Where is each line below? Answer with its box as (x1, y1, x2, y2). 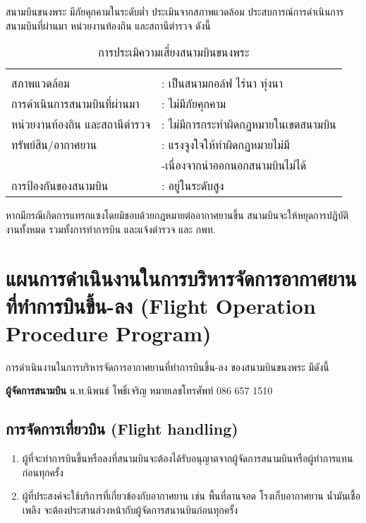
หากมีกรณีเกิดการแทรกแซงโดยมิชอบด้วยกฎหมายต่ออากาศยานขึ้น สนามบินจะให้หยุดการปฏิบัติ (6, 208, 349, 223)
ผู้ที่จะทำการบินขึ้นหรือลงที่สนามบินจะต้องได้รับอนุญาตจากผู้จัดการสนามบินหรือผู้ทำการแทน (22, 451, 353, 466)
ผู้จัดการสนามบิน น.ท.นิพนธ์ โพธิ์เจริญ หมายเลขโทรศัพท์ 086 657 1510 (6, 383, 273, 398)
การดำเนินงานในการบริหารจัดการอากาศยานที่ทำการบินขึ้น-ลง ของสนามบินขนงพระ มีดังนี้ (6, 359, 329, 374)
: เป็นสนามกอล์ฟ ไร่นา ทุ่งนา (161, 75, 283, 92)
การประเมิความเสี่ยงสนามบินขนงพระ (98, 44, 250, 61)
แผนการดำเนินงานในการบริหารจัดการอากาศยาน (6, 263, 357, 292)
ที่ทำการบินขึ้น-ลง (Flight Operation (6, 290, 316, 319)
